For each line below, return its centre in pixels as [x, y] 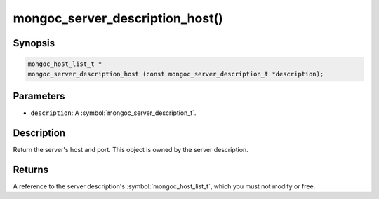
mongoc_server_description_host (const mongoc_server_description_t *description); [176, 74]
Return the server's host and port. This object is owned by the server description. [131, 149]
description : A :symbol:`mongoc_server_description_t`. [113, 113]
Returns [31, 169]
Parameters [39, 96]
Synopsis [34, 43]
